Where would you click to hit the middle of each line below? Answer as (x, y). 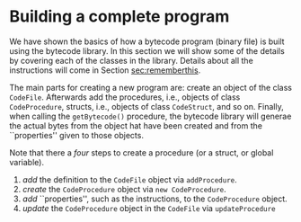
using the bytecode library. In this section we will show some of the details (147, 50)
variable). (27, 162)
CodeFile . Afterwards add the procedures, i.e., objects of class (125, 97)
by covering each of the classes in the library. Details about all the (131, 60)
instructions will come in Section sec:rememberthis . (105, 70)
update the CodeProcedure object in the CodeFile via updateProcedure (149, 208)
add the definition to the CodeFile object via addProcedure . (129, 179)
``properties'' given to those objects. (76, 135)
